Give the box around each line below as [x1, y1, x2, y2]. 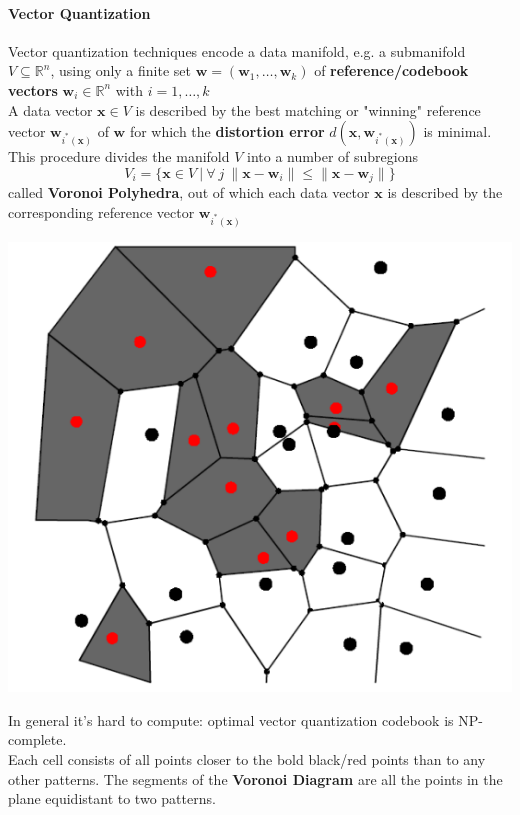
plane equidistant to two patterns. [8, 788, 216, 809]
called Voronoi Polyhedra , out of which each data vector [8, 182, 370, 203]
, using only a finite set [50, 60, 191, 81]
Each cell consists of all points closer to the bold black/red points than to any [8, 748, 486, 769]
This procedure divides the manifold [8, 146, 230, 167]
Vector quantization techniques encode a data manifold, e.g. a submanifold [8, 40, 466, 61]
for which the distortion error [129, 121, 325, 142]
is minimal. [423, 121, 492, 142]
